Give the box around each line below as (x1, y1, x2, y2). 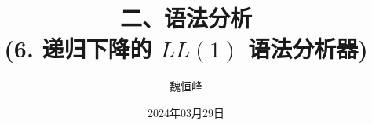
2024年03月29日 (148, 104, 224, 120)
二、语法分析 (119, 2, 252, 34)
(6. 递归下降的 (4, 32, 152, 64)
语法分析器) (248, 32, 368, 64)
